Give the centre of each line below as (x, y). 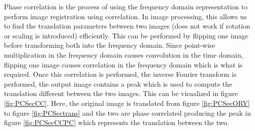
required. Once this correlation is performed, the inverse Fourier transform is (120, 74)
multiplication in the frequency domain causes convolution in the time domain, (124, 54)
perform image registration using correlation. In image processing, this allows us (126, 16)
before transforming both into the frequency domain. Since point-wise (110, 45)
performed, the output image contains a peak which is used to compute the (118, 83)
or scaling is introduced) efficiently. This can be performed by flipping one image (126, 35)
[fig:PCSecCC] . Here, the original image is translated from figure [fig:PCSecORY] (127, 103)
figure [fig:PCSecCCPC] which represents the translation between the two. (117, 122)
